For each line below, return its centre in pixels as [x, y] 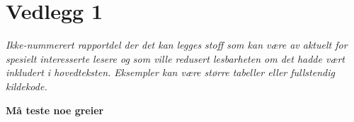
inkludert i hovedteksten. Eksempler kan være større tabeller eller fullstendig [170, 72]
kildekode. [27, 86]
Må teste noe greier [55, 110]
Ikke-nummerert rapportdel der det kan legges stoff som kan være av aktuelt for [177, 45]
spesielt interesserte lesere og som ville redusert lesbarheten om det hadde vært [175, 58]
